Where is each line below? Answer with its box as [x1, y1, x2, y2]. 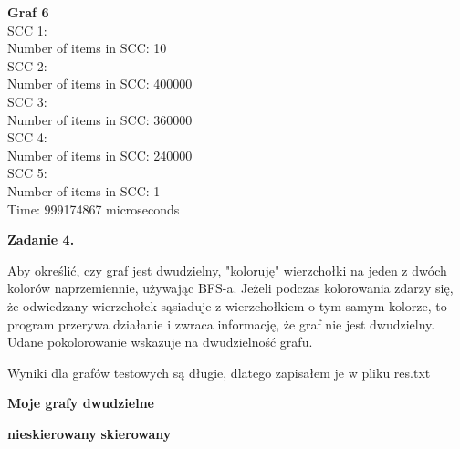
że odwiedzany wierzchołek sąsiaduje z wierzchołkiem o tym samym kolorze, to [7, 296, 447, 315]
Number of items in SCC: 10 [7, 38, 167, 57]
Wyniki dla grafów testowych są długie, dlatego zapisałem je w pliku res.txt [7, 362, 431, 381]
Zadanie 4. [7, 230, 75, 249]
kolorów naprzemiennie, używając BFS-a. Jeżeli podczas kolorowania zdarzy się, [7, 278, 454, 298]
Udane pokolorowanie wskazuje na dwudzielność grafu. [7, 332, 313, 351]
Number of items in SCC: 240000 [7, 145, 193, 164]
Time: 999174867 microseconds [7, 199, 180, 218]
